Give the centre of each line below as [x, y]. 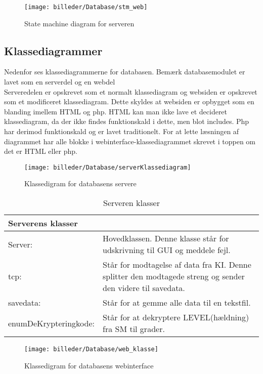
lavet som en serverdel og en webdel [60, 82]
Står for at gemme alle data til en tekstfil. [177, 303]
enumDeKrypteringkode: [52, 323]
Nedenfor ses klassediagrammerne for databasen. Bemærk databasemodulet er [125, 72]
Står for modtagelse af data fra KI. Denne [177, 265]
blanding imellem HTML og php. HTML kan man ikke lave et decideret [116, 111]
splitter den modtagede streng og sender [174, 276]
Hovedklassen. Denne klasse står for [166, 238]
